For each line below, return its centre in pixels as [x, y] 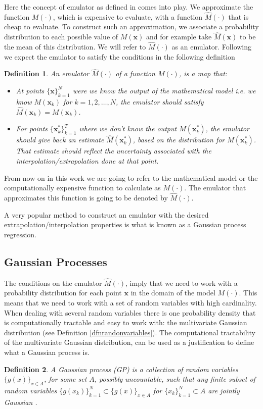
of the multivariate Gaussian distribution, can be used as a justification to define [129, 342]
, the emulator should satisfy [160, 101]
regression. [20, 234]
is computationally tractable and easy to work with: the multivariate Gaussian [126, 322]
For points [32, 129]
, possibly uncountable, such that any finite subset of [175, 379]
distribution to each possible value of [61, 37]
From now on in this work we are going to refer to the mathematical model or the [131, 177]
